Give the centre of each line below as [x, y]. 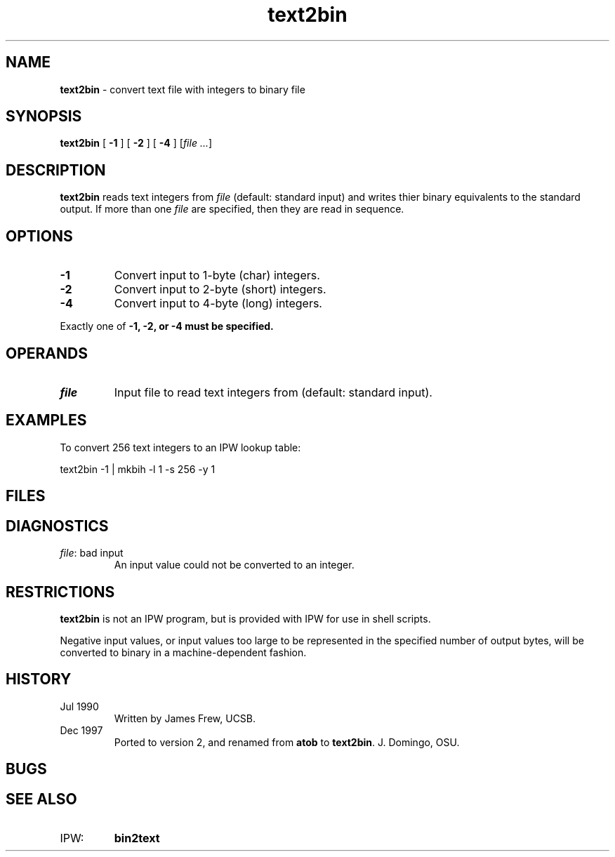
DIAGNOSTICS [57, 526]
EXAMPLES [46, 420]
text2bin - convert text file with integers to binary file [183, 89]
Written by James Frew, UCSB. [185, 718]
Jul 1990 [79, 706]
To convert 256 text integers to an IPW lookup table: [180, 447]
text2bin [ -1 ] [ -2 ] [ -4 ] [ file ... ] [136, 143]
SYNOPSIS [44, 117]
